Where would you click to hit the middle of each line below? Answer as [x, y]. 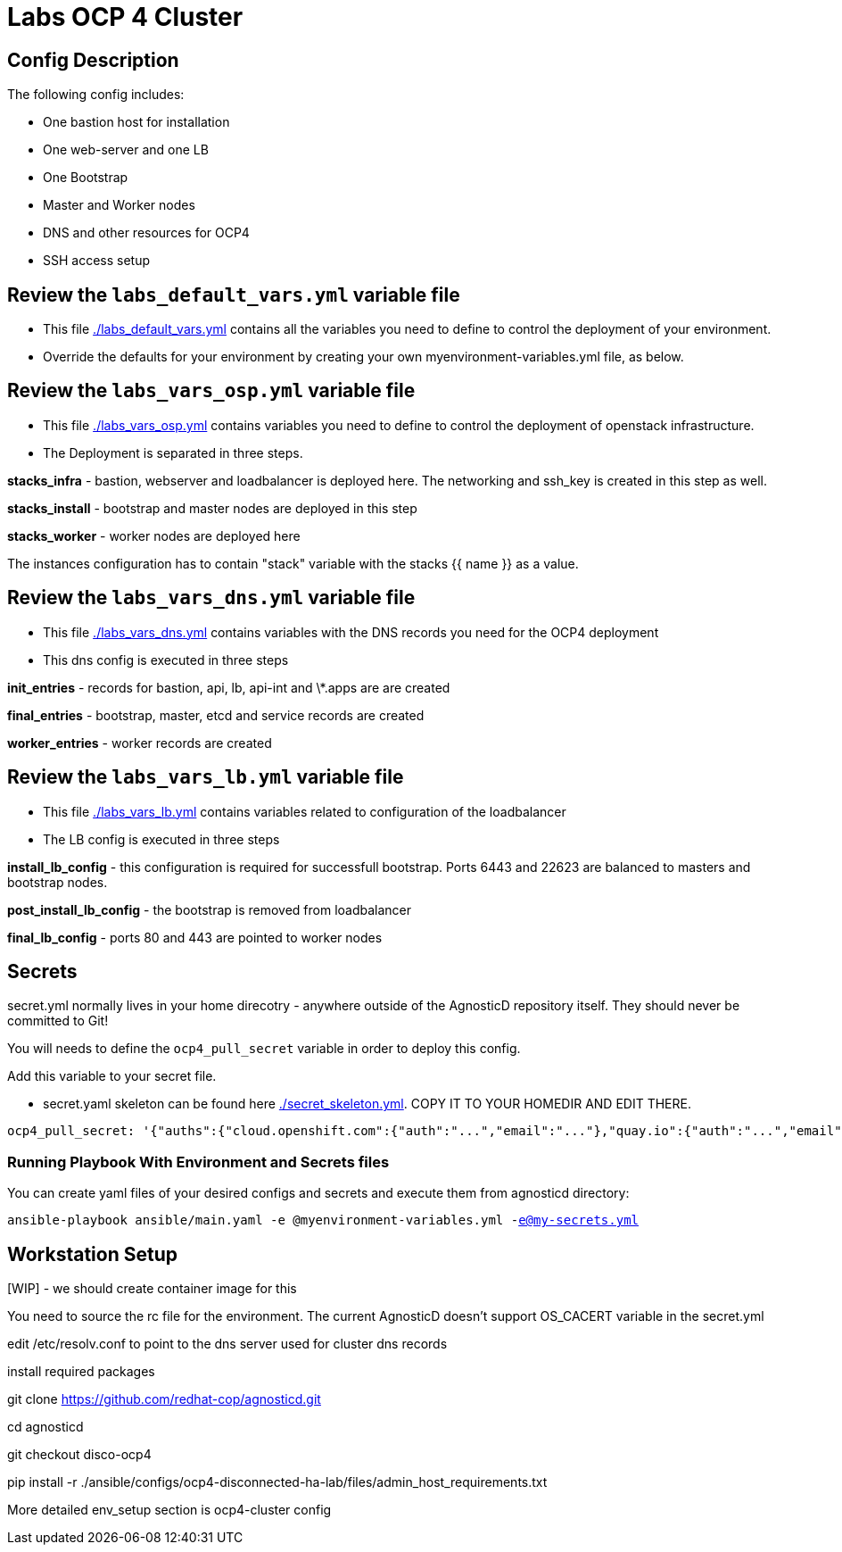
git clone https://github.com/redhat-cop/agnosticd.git [164, 1398]
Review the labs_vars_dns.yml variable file [211, 598]
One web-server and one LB [126, 150]
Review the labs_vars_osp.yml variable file [211, 391]
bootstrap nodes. [58, 882]
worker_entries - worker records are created [140, 743]
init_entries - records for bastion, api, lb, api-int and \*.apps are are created [229, 687]
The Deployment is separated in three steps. [173, 452]
